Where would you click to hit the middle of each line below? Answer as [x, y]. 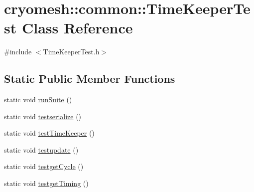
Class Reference [77, 28]
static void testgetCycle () [44, 166]
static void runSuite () [38, 99]
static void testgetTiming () [46, 183]
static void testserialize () [43, 116]
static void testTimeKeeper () [49, 133]
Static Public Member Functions [90, 79]
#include [18, 52]
